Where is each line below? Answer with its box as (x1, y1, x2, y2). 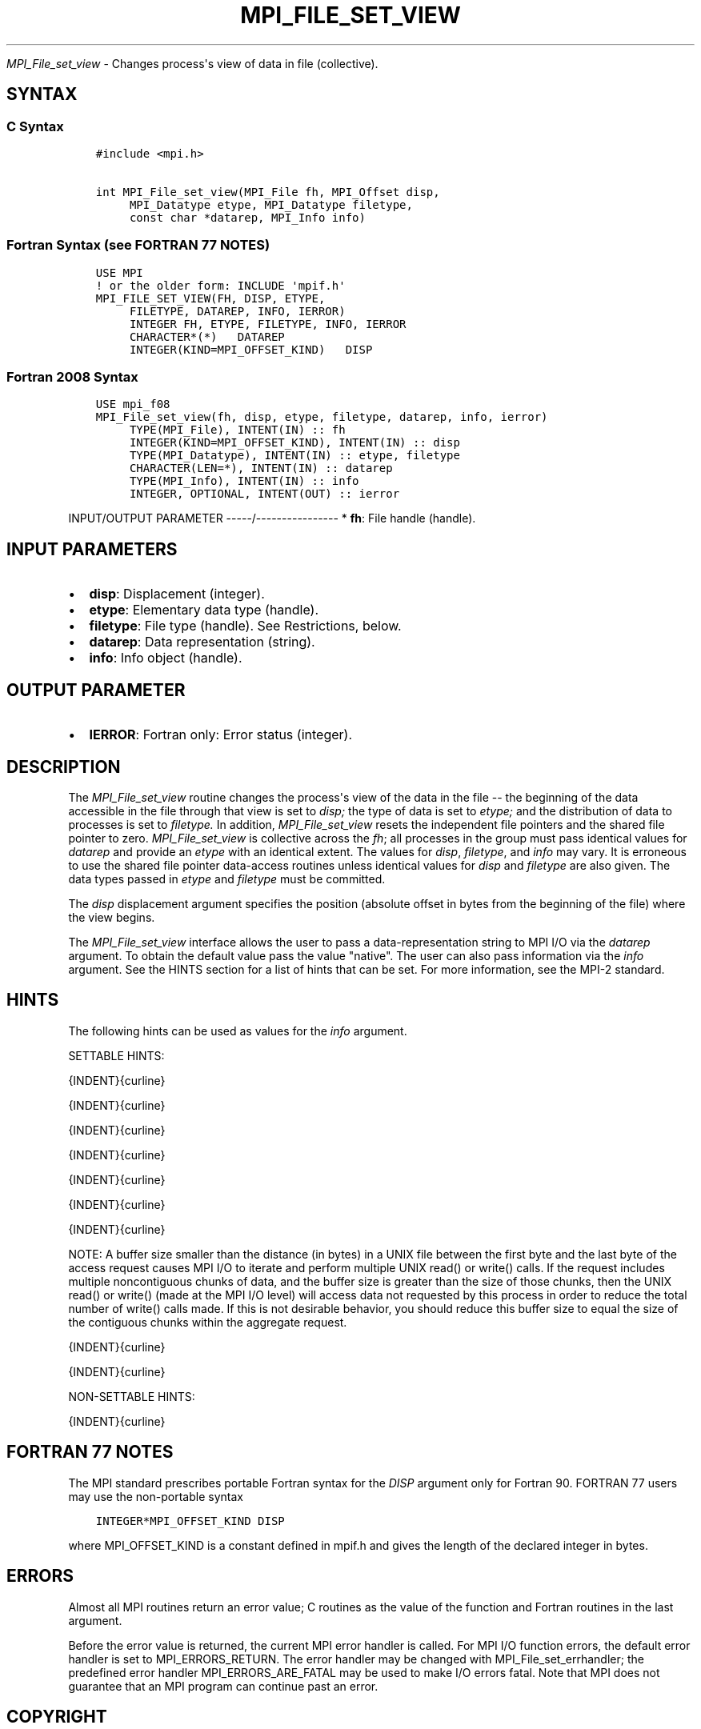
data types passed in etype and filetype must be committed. (68, 872, 386, 886)
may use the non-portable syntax (68, 1489, 243, 1503)
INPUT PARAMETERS (6, 538, 178, 559)
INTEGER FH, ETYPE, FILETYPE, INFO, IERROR (129, 317, 407, 330)
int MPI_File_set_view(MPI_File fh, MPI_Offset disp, (95, 185, 440, 198)
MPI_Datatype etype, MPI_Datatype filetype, (129, 198, 413, 211)
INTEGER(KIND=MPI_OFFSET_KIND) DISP (129, 342, 373, 356)
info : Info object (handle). (89, 650, 242, 666)
